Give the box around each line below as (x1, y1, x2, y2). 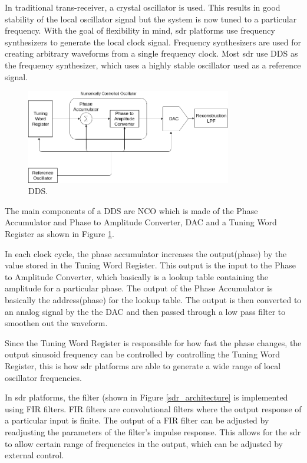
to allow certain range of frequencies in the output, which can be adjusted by (5, 437, 283, 449)
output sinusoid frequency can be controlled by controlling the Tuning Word (5, 348, 280, 360)
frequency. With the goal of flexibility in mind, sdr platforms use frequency (5, 24, 275, 37)
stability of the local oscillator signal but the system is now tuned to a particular (5, 12, 297, 25)
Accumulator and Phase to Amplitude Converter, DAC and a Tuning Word (5, 216, 277, 228)
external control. (5, 449, 64, 461)
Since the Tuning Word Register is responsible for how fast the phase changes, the (5, 336, 302, 349)
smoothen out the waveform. (5, 317, 108, 329)
